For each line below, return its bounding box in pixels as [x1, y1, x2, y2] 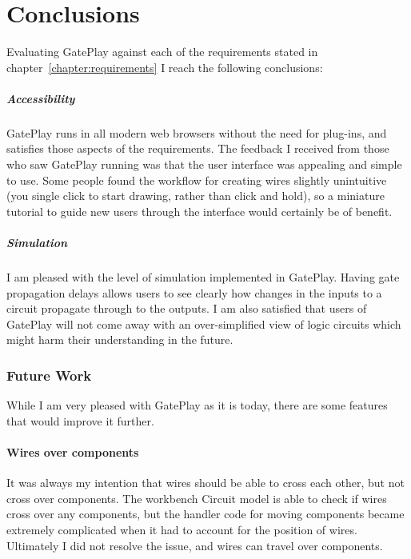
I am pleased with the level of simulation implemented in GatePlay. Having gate [6, 269, 400, 285]
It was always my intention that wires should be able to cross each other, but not [6, 474, 405, 491]
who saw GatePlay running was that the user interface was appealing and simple [6, 156, 402, 173]
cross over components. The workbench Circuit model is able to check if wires [6, 489, 387, 506]
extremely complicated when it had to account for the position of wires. [6, 521, 357, 537]
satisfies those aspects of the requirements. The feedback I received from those [6, 140, 389, 157]
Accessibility [6, 90, 75, 106]
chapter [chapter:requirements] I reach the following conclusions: [6, 58, 323, 75]
